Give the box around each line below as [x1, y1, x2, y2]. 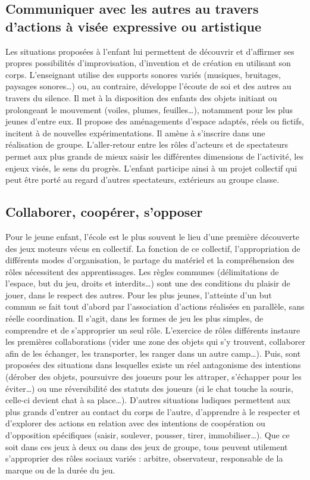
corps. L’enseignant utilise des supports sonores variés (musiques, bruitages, [5, 68, 281, 80]
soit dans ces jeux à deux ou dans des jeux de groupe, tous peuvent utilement [5, 440, 288, 453]
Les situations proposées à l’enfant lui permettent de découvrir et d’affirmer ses [5, 45, 295, 57]
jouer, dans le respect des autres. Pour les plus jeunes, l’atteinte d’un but [5, 288, 272, 301]
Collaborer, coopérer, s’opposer [5, 202, 203, 221]
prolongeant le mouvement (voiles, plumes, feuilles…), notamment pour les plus [5, 103, 293, 116]
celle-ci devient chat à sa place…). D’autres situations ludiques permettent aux [5, 394, 291, 406]
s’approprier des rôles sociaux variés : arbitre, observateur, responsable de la [5, 452, 283, 465]
